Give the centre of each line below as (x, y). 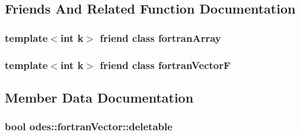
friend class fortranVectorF (165, 65)
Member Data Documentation (99, 97)
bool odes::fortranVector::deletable (89, 126)
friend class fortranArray (160, 37)
